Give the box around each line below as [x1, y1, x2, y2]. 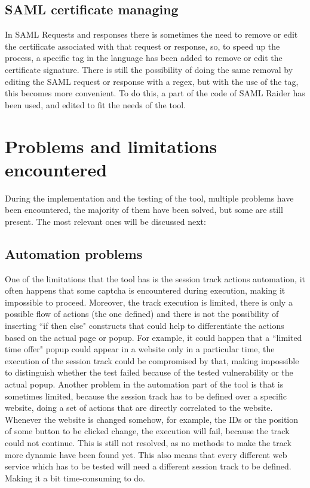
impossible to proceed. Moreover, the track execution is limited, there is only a [5, 295, 293, 308]
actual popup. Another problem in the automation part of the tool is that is [5, 378, 284, 390]
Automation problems [5, 244, 143, 263]
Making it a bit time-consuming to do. [5, 471, 145, 484]
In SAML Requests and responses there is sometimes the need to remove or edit [5, 28, 298, 41]
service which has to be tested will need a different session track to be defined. [5, 460, 291, 472]
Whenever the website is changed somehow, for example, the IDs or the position [5, 413, 299, 425]
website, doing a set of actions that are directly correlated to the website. [5, 401, 273, 414]
